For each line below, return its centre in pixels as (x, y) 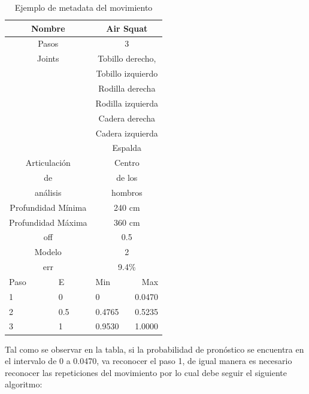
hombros (127, 192)
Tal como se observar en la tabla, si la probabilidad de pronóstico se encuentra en (154, 349)
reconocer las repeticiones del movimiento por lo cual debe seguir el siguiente (146, 372)
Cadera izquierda (127, 133)
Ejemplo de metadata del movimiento (84, 7)
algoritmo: (24, 384)
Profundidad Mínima (48, 207)
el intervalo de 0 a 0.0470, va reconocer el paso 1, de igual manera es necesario (149, 361)
